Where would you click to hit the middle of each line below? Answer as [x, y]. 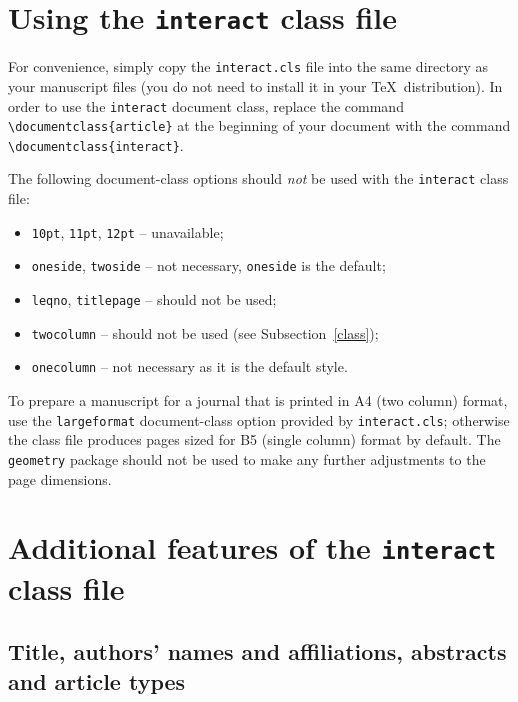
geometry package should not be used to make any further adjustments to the [247, 458]
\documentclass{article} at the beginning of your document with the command [259, 125]
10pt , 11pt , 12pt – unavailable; [127, 231]
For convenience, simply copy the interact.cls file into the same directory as [248, 66]
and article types [97, 680]
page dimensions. [60, 478]
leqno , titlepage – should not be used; [154, 299]
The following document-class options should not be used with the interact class [258, 178]
